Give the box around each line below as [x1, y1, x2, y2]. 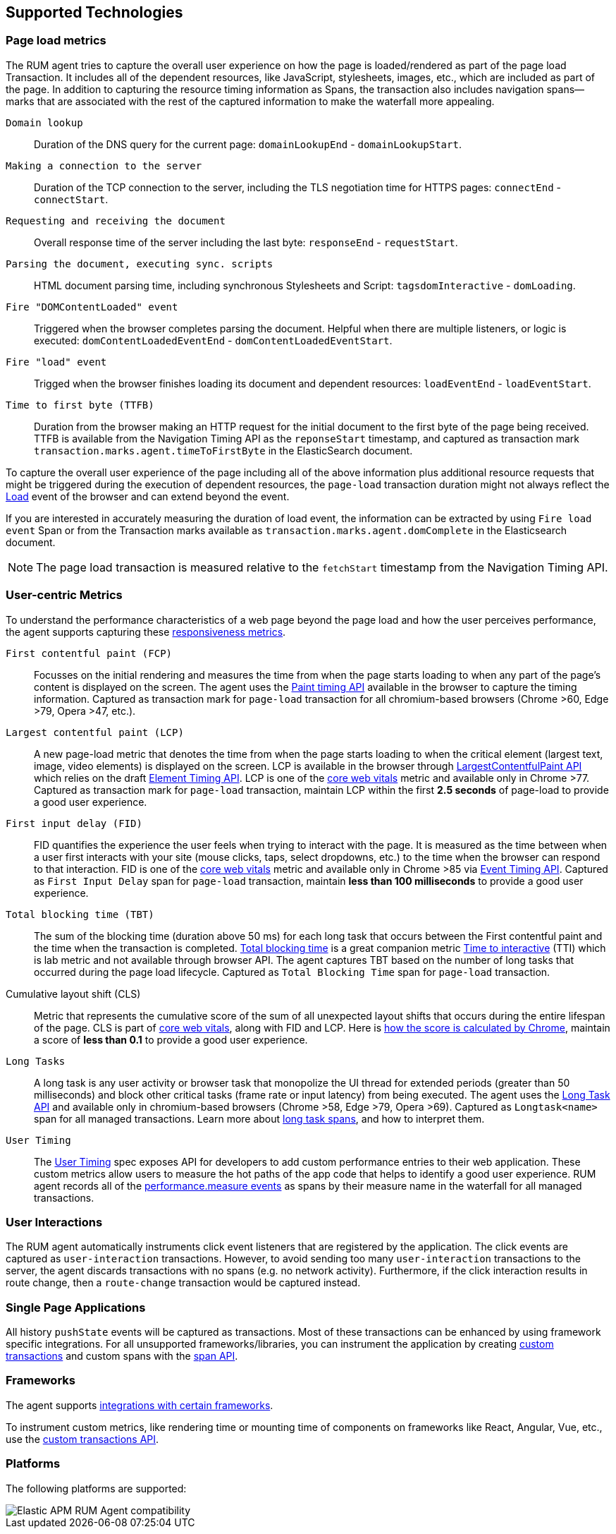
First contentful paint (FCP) [6, 647, 173, 659]
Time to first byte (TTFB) [6, 399, 154, 411]
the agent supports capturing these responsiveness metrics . [6, 625, 286, 638]
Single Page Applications [6, 1300, 146, 1315]
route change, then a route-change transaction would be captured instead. [6, 1276, 361, 1289]
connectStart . [34, 193, 109, 205]
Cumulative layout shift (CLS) [6, 987, 141, 1000]
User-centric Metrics [6, 588, 123, 603]
